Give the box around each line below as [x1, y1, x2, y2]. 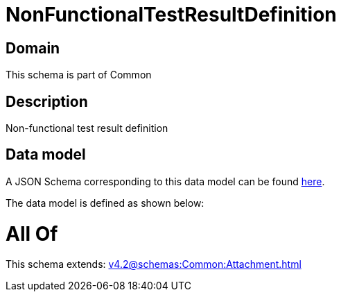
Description [6, 92, 88, 110]
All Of [6, 221, 58, 246]
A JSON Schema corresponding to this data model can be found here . [6, 175, 325, 187]
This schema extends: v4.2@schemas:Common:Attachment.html [6, 258, 301, 271]
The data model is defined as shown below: [6, 196, 204, 209]
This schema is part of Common [6, 69, 152, 81]
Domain [6, 39, 60, 57]
